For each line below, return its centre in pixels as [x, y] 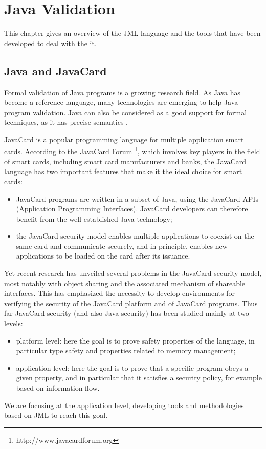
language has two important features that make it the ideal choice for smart [123, 171]
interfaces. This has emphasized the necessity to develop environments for [119, 293]
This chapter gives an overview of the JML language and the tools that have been [132, 33]
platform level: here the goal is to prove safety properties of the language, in [135, 340]
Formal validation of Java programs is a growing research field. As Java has [123, 92]
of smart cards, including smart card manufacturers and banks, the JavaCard [125, 161]
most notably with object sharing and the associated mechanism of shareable [125, 283]
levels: [14, 323]
